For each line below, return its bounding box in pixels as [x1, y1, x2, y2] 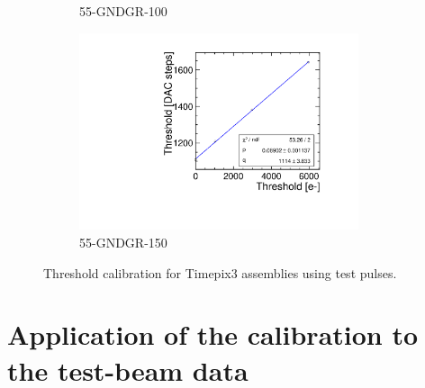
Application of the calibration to [7, 316, 419, 353]
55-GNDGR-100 [79, 2, 167, 20]
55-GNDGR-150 [79, 232, 167, 251]
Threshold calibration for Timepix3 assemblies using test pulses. [43, 263, 397, 282]
